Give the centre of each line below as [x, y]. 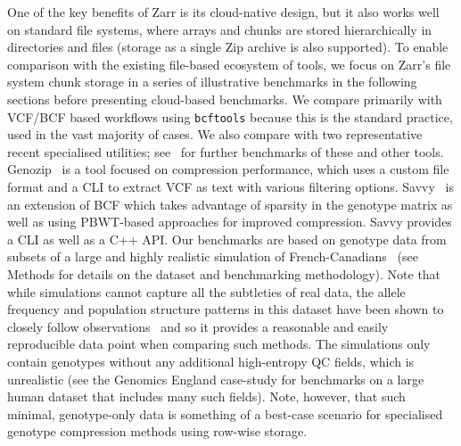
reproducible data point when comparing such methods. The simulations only [219, 344]
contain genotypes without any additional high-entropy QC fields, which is [211, 361]
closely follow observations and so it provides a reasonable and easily [198, 326]
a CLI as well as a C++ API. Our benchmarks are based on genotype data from [227, 239]
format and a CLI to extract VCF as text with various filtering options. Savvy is [230, 186]
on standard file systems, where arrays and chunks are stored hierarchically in [220, 29]
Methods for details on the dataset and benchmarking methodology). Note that [224, 273]
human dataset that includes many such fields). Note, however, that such [206, 396]
